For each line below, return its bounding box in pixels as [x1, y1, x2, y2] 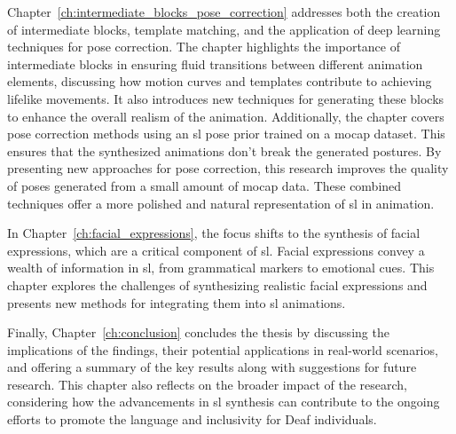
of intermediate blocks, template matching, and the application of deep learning [7, 20, 441, 38]
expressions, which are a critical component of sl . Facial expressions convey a [7, 241, 425, 259]
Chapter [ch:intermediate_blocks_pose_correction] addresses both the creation [7, 3, 441, 20]
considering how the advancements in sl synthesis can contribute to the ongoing [7, 392, 440, 411]
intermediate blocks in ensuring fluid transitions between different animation [7, 54, 423, 73]
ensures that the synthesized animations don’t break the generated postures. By [7, 141, 442, 160]
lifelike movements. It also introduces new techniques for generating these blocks [7, 89, 444, 107]
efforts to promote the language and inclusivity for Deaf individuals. [7, 410, 377, 429]
